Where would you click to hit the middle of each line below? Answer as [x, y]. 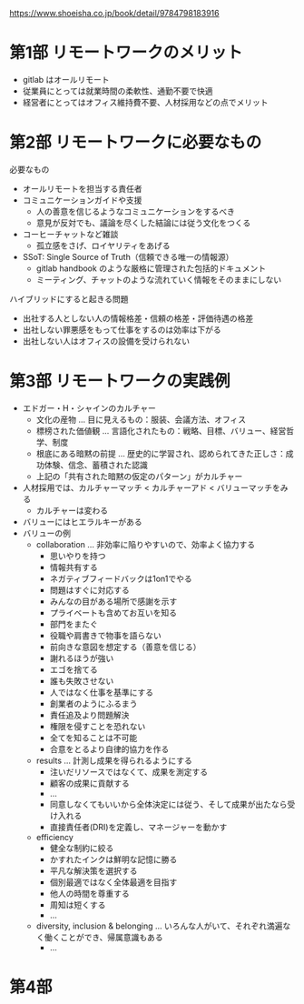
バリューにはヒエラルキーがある [82, 521]
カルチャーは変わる [72, 510]
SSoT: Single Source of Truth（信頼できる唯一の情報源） [128, 256]
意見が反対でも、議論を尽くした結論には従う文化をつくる [143, 223]
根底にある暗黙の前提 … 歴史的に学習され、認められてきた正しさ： [161, 453]
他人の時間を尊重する [89, 893]
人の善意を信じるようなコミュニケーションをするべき [136, 211]
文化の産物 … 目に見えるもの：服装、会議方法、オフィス [141, 419]
